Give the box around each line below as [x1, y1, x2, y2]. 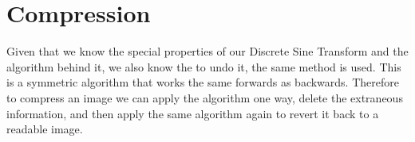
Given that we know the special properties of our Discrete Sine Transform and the [6, 43, 409, 59]
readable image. [6, 121, 83, 137]
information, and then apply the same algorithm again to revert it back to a [6, 105, 379, 121]
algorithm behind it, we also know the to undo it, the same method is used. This [6, 58, 401, 75]
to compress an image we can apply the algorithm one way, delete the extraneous [6, 89, 403, 106]
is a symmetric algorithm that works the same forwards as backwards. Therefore [6, 74, 399, 90]
